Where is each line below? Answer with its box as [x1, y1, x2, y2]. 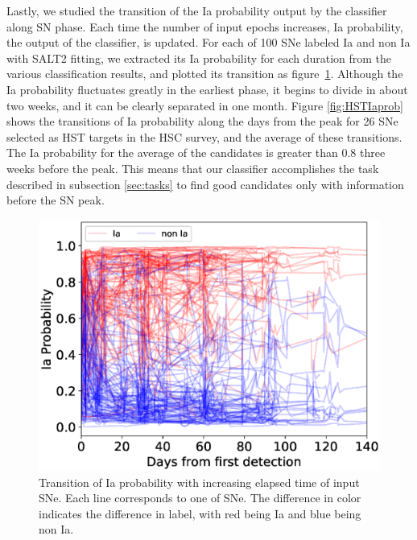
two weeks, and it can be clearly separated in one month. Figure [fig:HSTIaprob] [6, 97, 403, 113]
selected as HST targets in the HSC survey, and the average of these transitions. [6, 128, 403, 145]
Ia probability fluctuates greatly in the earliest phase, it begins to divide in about [6, 80, 408, 97]
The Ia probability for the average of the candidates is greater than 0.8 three [6, 144, 386, 161]
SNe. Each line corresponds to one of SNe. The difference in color [39, 489, 361, 506]
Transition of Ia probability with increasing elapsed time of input [39, 473, 360, 490]
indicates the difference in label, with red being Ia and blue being [39, 505, 361, 521]
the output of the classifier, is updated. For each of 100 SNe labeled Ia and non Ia [6, 34, 411, 51]
